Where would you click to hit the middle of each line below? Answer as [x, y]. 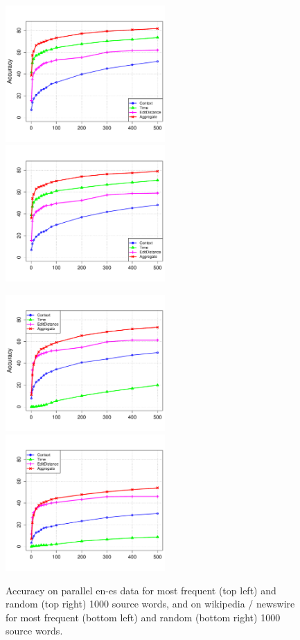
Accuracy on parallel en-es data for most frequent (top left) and [141, 590]
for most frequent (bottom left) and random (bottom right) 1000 [143, 617]
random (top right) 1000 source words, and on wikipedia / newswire [150, 604]
